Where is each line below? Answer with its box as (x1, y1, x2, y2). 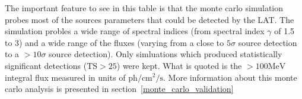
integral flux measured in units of (5, 71, 126, 83)
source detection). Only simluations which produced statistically (49, 48, 282, 60)
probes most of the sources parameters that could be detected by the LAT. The (5, 13, 294, 25)
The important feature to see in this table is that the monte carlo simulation (5, 2, 284, 14)
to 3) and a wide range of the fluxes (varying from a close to (5, 36, 224, 48)
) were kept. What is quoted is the (116, 59, 242, 71)
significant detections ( (5, 59, 87, 71)
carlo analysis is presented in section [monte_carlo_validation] (5, 82, 234, 95)
